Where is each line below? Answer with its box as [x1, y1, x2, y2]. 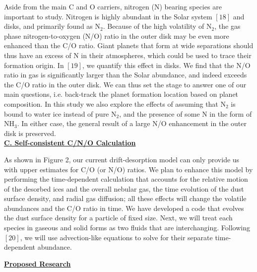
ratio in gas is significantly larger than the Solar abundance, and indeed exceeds [4, 69, 247, 80]
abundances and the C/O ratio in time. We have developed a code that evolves [4, 203, 244, 213]
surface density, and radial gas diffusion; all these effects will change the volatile [4, 193, 247, 204]
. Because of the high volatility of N [103, 21, 212, 31]
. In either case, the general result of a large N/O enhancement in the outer [17, 118, 247, 129]
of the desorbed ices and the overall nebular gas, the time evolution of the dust [4, 183, 244, 194]
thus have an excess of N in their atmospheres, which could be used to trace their [4, 50, 252, 60]
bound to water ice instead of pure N [4, 108, 117, 119]
